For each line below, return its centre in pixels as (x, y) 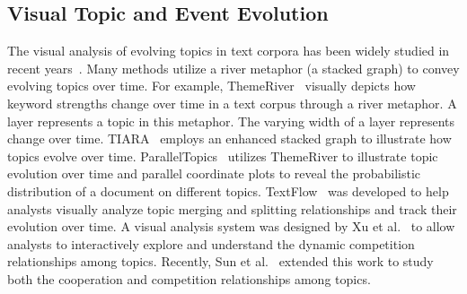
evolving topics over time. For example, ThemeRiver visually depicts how (211, 86)
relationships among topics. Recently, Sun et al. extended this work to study (220, 261)
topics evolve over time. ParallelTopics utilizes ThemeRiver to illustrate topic (223, 156)
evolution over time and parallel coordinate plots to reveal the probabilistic (214, 173)
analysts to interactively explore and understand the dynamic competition (211, 243)
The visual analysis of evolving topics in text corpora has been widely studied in (229, 51)
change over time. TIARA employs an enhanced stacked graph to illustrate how (229, 138)
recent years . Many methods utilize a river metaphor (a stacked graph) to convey (233, 68)
